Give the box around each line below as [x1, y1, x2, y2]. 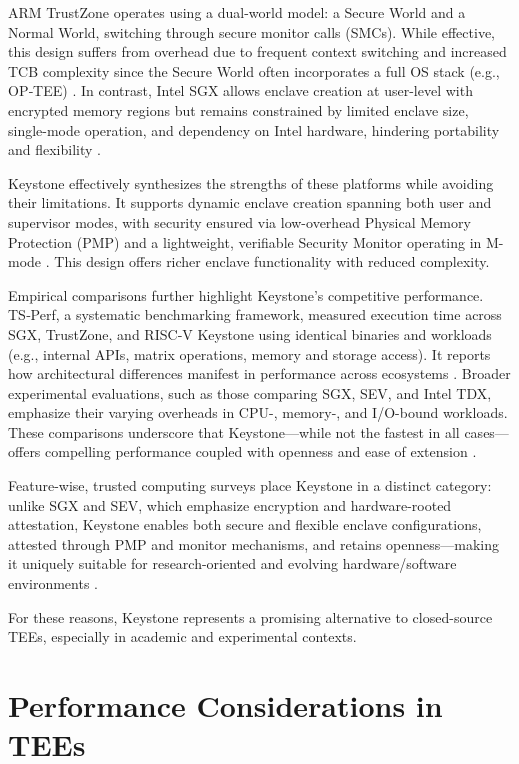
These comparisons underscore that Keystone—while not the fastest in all [8, 421, 460, 442]
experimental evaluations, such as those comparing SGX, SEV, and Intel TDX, [8, 382, 492, 403]
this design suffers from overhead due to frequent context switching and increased [8, 41, 507, 62]
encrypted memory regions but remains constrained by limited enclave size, [8, 99, 469, 120]
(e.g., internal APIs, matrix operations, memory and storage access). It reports [8, 343, 491, 364]
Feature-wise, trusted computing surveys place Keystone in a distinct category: [8, 475, 492, 496]
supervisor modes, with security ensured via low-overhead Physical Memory [8, 211, 471, 232]
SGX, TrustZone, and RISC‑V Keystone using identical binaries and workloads [8, 323, 492, 344]
